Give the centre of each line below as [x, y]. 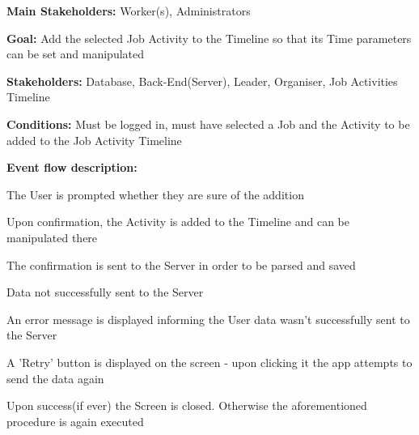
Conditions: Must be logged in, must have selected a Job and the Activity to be [208, 124]
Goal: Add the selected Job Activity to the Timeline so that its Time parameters [209, 38]
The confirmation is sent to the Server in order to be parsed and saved [181, 264]
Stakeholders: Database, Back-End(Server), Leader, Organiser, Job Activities [202, 81]
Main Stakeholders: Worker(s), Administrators [129, 11]
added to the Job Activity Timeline [94, 140]
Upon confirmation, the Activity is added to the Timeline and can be [178, 222]
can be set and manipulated [76, 54]
